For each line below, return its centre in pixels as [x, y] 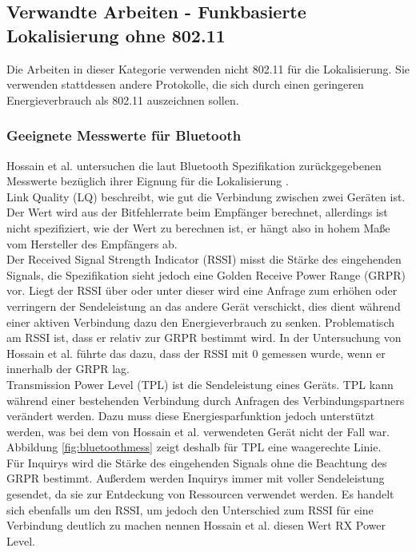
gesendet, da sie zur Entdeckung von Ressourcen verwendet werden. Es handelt [200, 494]
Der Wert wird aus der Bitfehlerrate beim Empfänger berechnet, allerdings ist [197, 212]
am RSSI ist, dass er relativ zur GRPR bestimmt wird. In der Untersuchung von [204, 338]
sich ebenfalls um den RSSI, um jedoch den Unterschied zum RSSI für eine [190, 509]
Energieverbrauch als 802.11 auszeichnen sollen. [123, 99]
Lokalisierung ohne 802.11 [116, 35]
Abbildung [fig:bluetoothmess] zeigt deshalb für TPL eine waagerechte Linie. [194, 447]
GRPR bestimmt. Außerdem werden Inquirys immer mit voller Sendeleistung [196, 478]
